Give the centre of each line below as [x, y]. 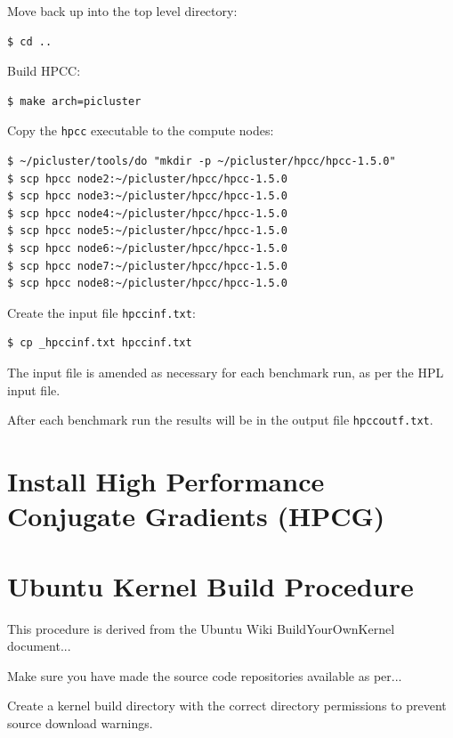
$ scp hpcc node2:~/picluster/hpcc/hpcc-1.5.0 [147, 178]
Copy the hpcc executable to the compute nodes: [141, 130]
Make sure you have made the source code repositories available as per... [205, 675]
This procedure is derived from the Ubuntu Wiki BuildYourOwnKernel [201, 628]
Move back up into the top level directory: [122, 11]
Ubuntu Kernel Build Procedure [210, 585]
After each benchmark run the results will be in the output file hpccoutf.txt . [220, 420]
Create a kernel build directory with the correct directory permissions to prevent [227, 706]
